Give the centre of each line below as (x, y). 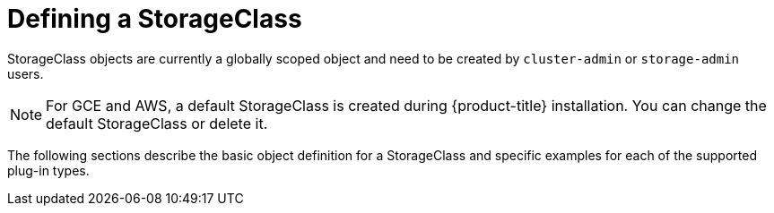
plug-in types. (48, 170)
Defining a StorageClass (155, 19)
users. (26, 73)
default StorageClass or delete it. (157, 123)
